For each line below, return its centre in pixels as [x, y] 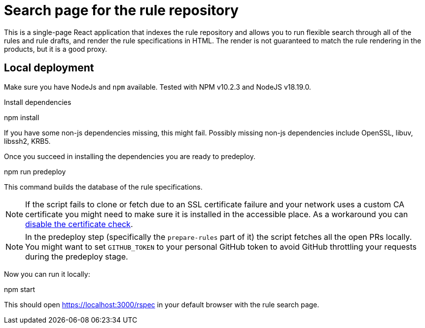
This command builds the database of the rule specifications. [103, 187]
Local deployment [49, 68]
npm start [20, 289]
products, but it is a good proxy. [55, 49]
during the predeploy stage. [77, 256]
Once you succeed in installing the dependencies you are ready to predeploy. [130, 156]
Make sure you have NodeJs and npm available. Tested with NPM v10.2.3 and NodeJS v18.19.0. [158, 87]
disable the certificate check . [79, 224]
